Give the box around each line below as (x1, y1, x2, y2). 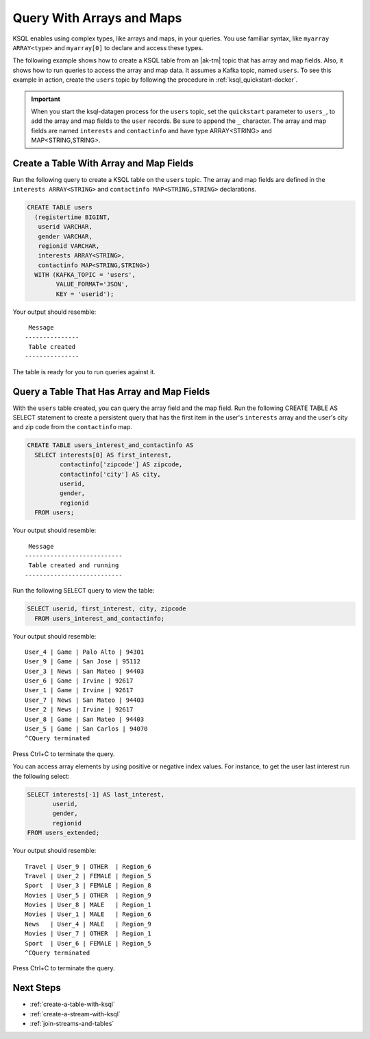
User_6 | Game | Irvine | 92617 (25, 677, 134, 685)
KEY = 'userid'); (56, 290, 114, 298)
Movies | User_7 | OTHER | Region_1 (25, 930, 152, 937)
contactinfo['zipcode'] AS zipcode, (59, 461, 183, 468)
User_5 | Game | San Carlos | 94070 (25, 725, 148, 733)
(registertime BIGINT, (34, 213, 111, 221)
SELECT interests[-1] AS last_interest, (27, 790, 164, 798)
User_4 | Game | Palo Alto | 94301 (25, 648, 145, 656)
